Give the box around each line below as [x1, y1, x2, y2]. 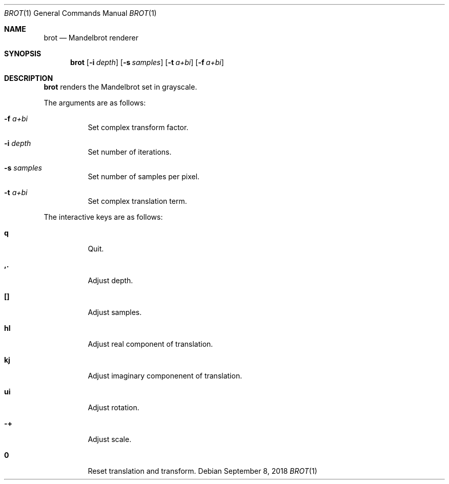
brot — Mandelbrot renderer [44, 33, 138, 42]
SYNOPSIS [4, 49, 42, 58]
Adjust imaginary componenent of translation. [88, 371, 242, 380]
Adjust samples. [88, 308, 142, 317]
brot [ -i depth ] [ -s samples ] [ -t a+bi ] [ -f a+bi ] [70, 58, 224, 67]
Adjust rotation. [88, 403, 139, 412]
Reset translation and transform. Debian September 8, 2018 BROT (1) [88, 467, 317, 475]
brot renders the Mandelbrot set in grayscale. [44, 82, 197, 91]
